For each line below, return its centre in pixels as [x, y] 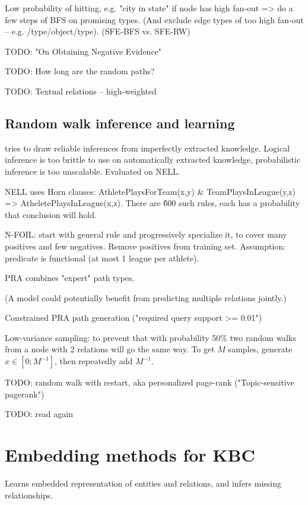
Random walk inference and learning [120, 123]
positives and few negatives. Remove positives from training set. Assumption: [145, 246]
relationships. [29, 495]
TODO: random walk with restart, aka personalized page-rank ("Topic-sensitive [150, 382]
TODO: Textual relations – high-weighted [81, 91]
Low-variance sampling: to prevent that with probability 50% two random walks [150, 337]
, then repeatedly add [93, 361]
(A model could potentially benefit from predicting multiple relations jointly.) [146, 297]
